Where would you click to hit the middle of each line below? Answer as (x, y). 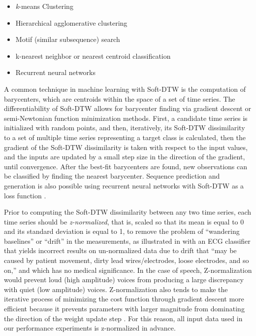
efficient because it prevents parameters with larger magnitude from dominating (124, 309)
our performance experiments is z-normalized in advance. (90, 328)
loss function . (25, 195)
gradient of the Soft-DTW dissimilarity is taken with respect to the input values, (126, 147)
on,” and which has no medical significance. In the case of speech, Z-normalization (128, 270)
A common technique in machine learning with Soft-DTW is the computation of (125, 89)
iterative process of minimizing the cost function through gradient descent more (124, 299)
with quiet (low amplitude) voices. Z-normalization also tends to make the (116, 289)
